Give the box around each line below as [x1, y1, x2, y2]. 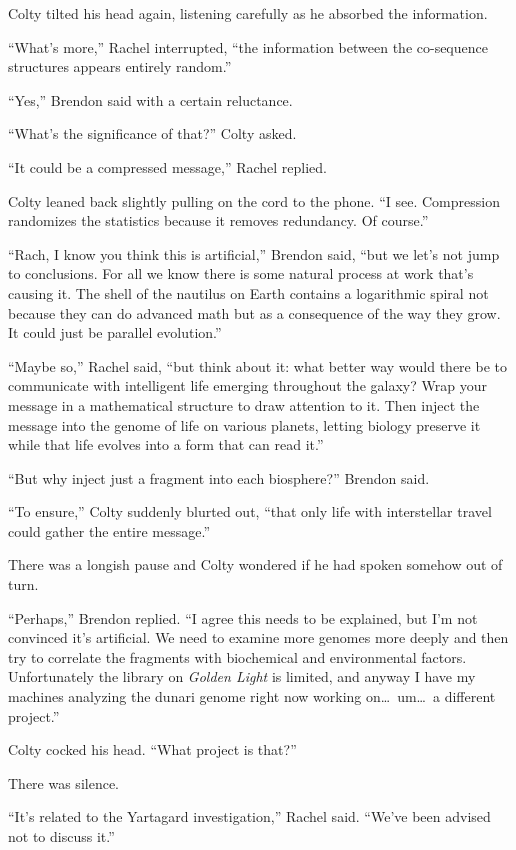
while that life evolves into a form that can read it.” [8, 434, 324, 455]
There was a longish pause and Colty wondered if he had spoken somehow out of [8, 554, 503, 575]
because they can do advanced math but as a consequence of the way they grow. [8, 302, 501, 323]
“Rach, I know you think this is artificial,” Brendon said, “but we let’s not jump [8, 243, 500, 264]
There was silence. [8, 772, 119, 793]
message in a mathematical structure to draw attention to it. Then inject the [8, 394, 480, 415]
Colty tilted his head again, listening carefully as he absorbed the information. [8, 3, 488, 23]
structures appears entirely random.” [8, 56, 232, 77]
